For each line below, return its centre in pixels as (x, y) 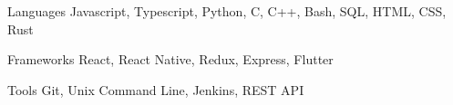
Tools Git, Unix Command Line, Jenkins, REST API (156, 89)
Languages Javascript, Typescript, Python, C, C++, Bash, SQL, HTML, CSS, (227, 11)
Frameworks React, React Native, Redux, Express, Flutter (170, 59)
